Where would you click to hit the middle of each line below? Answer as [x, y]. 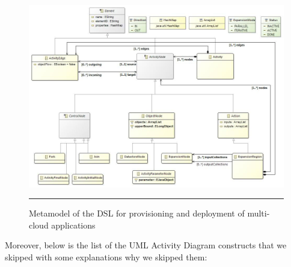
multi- [259, 213]
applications [73, 225]
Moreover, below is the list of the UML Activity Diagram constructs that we [146, 245]
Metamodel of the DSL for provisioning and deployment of [137, 213]
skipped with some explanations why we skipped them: [106, 256]
